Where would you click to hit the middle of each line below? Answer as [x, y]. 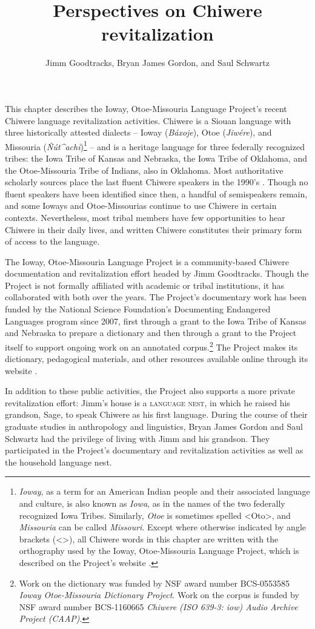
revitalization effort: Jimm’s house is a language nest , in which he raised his [148, 402]
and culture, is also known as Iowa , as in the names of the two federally [152, 503]
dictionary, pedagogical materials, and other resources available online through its [157, 359]
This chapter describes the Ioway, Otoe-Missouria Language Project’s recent [146, 108]
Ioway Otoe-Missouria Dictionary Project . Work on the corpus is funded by [159, 595]
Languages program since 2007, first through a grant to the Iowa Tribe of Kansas [156, 321]
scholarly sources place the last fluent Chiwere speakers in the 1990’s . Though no [157, 182]
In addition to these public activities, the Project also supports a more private [150, 391]
